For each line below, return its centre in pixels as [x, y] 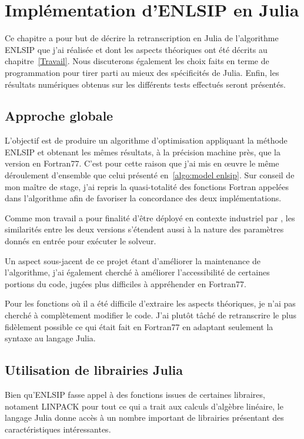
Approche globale [59, 116]
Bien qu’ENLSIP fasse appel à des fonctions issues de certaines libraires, [135, 394]
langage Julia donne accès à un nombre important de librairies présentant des [144, 418]
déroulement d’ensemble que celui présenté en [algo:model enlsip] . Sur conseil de [150, 175]
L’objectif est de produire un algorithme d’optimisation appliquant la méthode [146, 140]
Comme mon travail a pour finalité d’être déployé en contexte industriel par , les [150, 217]
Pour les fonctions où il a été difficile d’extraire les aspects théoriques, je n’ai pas [150, 303]
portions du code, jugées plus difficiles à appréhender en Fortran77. [126, 283]
